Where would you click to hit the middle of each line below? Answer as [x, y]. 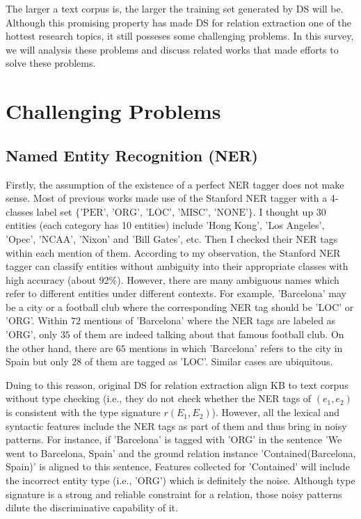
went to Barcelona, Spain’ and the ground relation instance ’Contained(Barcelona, [181, 453]
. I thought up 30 [289, 211]
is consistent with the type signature [83, 412]
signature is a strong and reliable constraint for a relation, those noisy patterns [174, 494]
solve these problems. [51, 63]
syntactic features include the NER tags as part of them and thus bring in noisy [176, 425]
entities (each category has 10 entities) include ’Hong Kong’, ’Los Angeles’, [165, 225]
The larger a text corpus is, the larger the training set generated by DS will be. [175, 8]
